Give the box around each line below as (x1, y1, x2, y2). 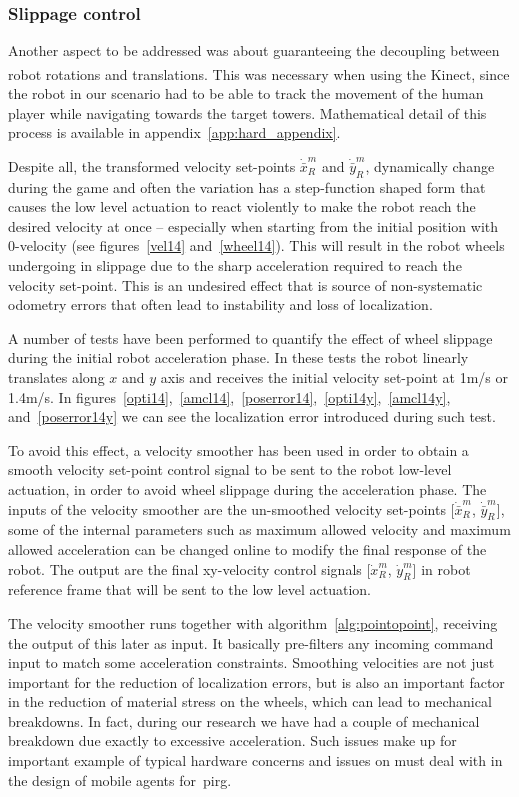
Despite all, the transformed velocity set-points (8, 155, 296, 176)
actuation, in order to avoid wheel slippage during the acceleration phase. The (8, 478, 487, 499)
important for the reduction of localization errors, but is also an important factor (8, 671, 505, 692)
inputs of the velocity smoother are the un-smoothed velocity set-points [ (8, 498, 455, 519)
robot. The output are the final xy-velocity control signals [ (8, 558, 371, 579)
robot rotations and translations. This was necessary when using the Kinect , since (8, 63, 510, 84)
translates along (8, 366, 105, 387)
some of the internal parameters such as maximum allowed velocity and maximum (8, 519, 511, 540)
